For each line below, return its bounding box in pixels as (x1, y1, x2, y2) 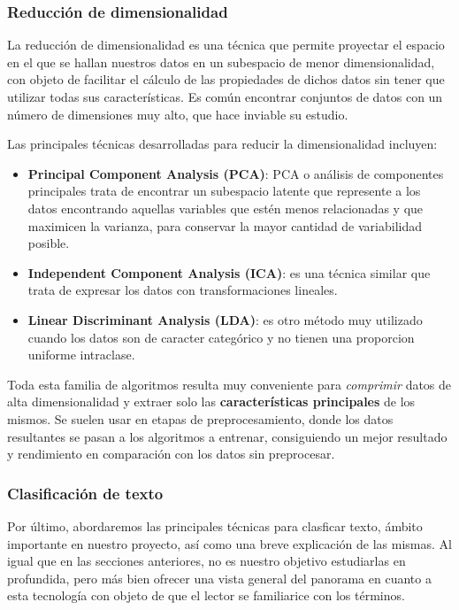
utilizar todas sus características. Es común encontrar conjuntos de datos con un (7, 88, 443, 105)
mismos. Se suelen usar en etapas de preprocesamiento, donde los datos (7, 409, 394, 428)
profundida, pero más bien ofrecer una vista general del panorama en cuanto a (7, 568, 432, 587)
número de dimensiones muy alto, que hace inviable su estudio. (7, 104, 348, 123)
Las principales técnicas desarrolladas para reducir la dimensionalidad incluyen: (7, 135, 438, 153)
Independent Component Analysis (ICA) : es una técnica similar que (27, 263, 431, 282)
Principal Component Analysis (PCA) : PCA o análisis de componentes (27, 164, 444, 182)
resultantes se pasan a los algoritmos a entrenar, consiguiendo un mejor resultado (7, 427, 448, 445)
